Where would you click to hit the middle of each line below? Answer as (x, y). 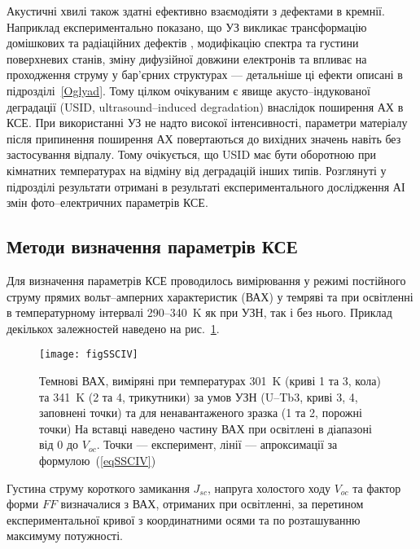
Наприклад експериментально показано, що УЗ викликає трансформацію (187, 26)
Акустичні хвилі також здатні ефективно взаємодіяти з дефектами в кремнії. (196, 11)
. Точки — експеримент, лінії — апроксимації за (217, 444)
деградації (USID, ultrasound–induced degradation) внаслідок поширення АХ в (205, 106)
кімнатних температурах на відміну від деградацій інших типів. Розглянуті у (197, 170)
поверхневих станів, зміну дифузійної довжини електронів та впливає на (187, 58)
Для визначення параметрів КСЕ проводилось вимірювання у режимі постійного (206, 280)
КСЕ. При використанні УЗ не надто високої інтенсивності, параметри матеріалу (207, 123)
